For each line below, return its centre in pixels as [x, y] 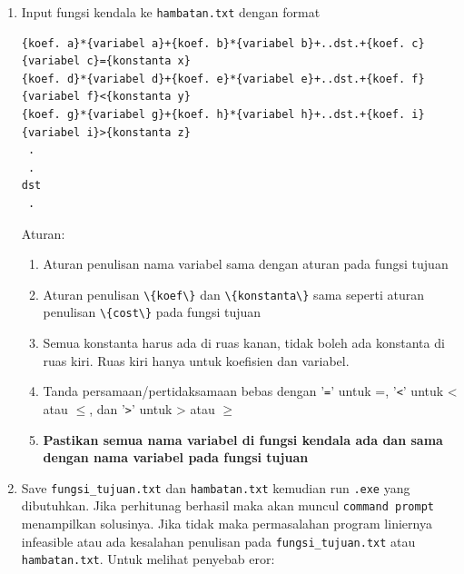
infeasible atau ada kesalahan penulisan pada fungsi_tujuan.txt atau [218, 541]
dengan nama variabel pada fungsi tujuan [176, 457]
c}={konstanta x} [138, 61]
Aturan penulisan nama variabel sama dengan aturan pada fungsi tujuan [246, 264]
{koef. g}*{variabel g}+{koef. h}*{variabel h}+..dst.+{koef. [213, 115]
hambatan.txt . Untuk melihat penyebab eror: [148, 559]
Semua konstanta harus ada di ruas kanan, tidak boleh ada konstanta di [244, 343]
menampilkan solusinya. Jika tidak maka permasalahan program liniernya [227, 524]
